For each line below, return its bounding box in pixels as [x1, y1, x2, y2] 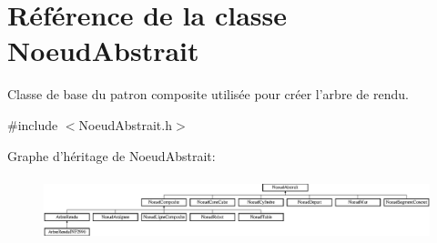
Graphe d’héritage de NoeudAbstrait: [7, 146, 216, 165]
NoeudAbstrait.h [78, 115, 172, 134]
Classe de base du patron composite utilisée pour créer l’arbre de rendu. [7, 85, 409, 104]
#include [7, 115, 58, 134]
